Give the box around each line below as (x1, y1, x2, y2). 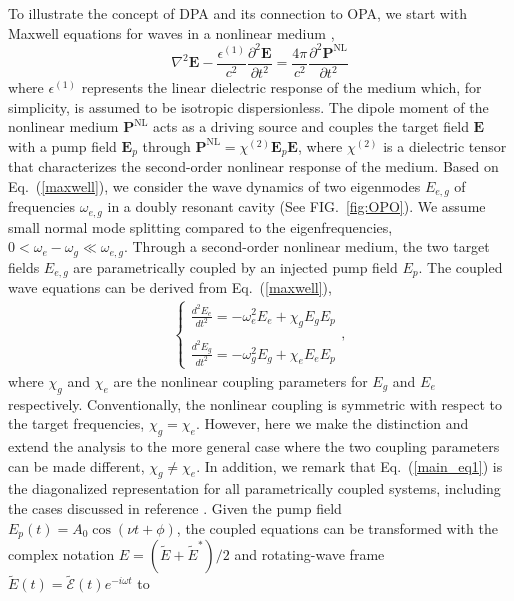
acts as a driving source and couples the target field (153, 116, 469, 137)
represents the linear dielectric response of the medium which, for (81, 77, 482, 98)
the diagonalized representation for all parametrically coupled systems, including (8, 478, 501, 499)
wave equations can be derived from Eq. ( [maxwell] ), (8, 277, 332, 298)
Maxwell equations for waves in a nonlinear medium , (8, 22, 335, 43)
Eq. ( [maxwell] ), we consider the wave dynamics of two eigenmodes (8, 175, 421, 196)
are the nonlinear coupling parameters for (113, 370, 368, 391)
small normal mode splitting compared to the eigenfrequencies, (8, 216, 393, 237)
